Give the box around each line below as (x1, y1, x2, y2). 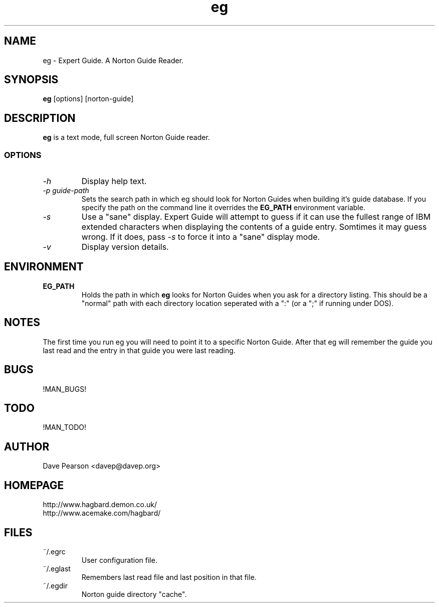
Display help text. (81, 176, 147, 187)
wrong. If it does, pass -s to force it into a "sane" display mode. (81, 232, 320, 242)
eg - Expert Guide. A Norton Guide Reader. (43, 56, 184, 65)
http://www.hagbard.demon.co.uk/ (43, 500, 157, 509)
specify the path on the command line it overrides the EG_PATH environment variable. (81, 203, 365, 212)
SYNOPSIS (4, 73, 59, 86)
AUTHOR (4, 440, 50, 453)
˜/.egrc (43, 547, 66, 556)
